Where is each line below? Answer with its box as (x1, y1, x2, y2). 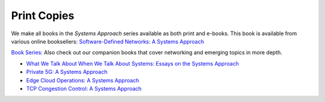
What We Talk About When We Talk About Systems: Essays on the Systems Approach (26, 60, 239, 67)
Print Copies (11, 9, 75, 22)
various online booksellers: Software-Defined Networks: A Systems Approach (11, 38, 205, 45)
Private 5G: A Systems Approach (26, 69, 108, 76)
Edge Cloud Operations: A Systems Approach (26, 76, 140, 84)
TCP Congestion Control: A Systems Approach (26, 85, 142, 92)
